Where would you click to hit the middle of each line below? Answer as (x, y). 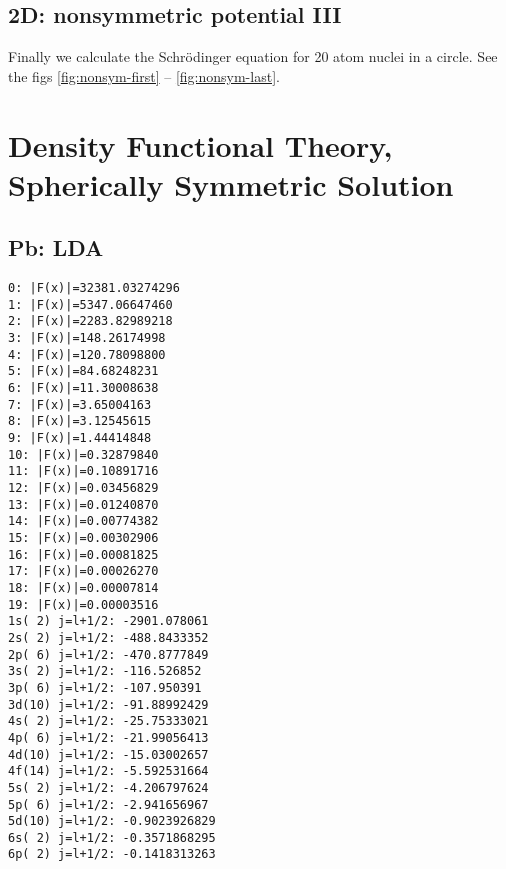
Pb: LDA (56, 247)
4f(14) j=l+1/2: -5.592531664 (108, 771)
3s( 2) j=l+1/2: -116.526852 (105, 671)
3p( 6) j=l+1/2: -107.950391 (105, 687)
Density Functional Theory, (200, 144)
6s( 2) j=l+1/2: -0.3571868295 (112, 837)
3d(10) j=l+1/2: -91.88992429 (108, 704)
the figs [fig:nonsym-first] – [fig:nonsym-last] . (144, 75)
